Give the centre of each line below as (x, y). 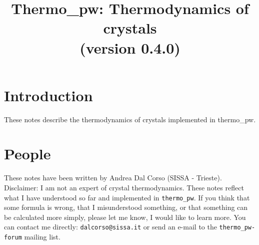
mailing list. (42, 237)
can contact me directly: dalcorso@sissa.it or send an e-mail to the (110, 227)
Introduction (48, 95)
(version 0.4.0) (130, 47)
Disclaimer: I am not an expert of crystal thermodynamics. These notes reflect (124, 187)
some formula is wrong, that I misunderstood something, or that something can (126, 207)
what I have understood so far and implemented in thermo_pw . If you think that (127, 197)
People (27, 154)
